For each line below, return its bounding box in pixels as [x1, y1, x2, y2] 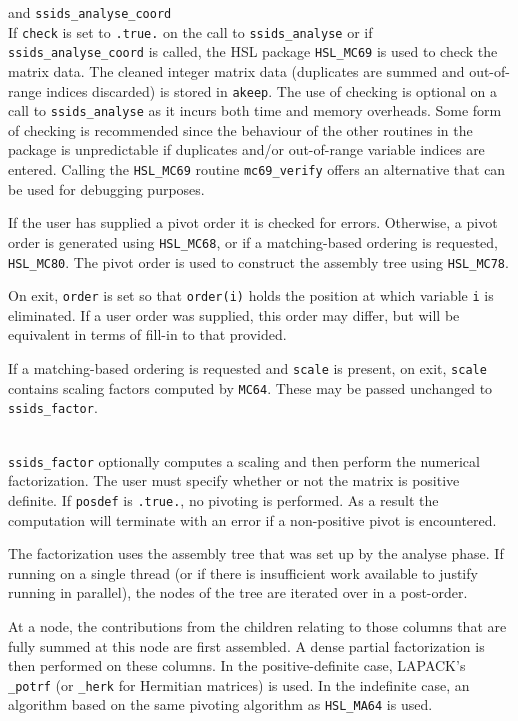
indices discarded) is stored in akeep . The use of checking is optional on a [46, 80, 498, 101]
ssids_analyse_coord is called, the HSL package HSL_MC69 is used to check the [8, 41, 498, 62]
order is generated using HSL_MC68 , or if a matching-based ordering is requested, [8, 231, 499, 252]
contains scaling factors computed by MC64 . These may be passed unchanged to [8, 377, 493, 398]
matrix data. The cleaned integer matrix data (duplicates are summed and [8, 60, 465, 81]
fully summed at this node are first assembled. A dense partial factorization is [8, 635, 485, 656]
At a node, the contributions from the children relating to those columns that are [8, 615, 507, 636]
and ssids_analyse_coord [8, 2, 172, 22]
